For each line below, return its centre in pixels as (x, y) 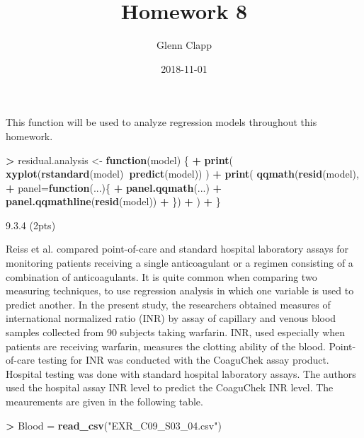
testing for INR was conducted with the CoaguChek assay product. (183, 360)
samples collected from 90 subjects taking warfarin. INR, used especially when (176, 332)
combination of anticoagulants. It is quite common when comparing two (161, 276)
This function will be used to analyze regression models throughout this (161, 122)
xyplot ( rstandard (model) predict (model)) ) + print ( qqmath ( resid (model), (182, 174)
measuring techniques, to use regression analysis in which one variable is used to (180, 290)
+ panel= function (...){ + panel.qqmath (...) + (114, 187)
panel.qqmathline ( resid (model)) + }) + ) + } (113, 201)
